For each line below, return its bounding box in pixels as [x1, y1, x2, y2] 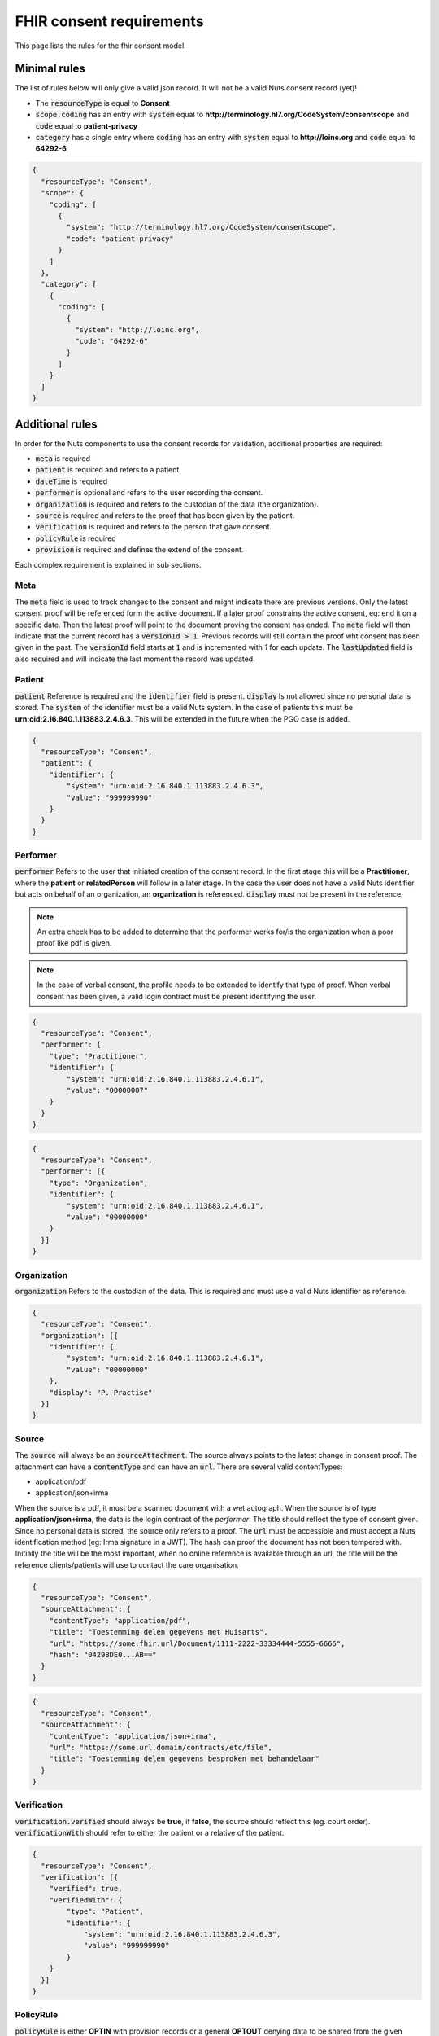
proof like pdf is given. [37, 938, 112, 948]
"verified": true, [49, 1884, 123, 1893]
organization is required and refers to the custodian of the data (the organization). [35, 499, 319, 509]
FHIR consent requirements [15, 12, 204, 30]
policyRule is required [35, 533, 117, 543]
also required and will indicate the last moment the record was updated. [15, 654, 255, 664]
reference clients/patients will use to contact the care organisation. [15, 1560, 239, 1569]
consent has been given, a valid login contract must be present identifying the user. [37, 991, 317, 1001]
